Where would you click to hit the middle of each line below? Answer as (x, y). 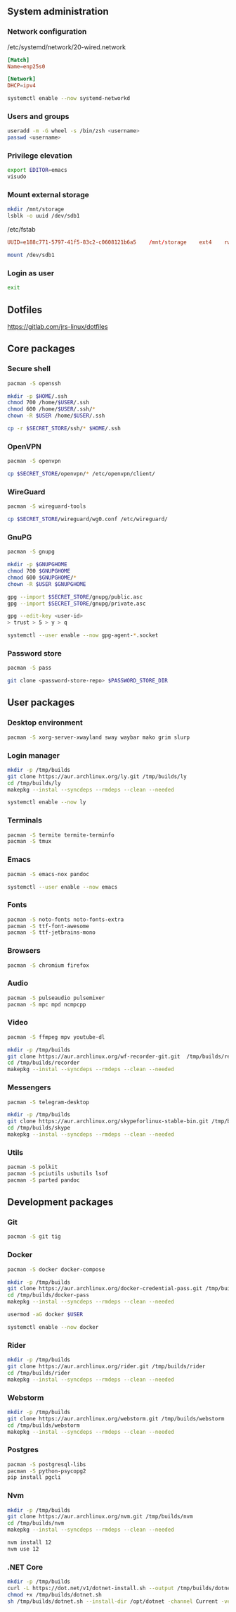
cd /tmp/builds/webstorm (44, 1425)
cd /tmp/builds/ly (34, 783)
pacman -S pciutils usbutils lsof (58, 1174)
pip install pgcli (34, 1477)
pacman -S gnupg (31, 552)
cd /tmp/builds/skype (39, 1128)
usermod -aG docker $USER (45, 1315)
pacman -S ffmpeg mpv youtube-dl (56, 1037)
